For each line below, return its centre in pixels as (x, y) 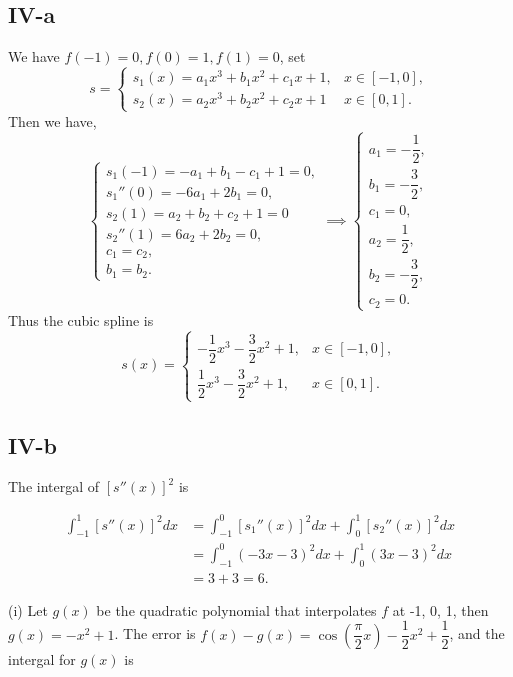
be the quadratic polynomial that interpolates (236, 609)
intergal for (42, 658)
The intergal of (54, 486)
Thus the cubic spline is (81, 319)
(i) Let (28, 609)
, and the (477, 633)
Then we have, (52, 120)
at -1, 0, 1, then (440, 609)
